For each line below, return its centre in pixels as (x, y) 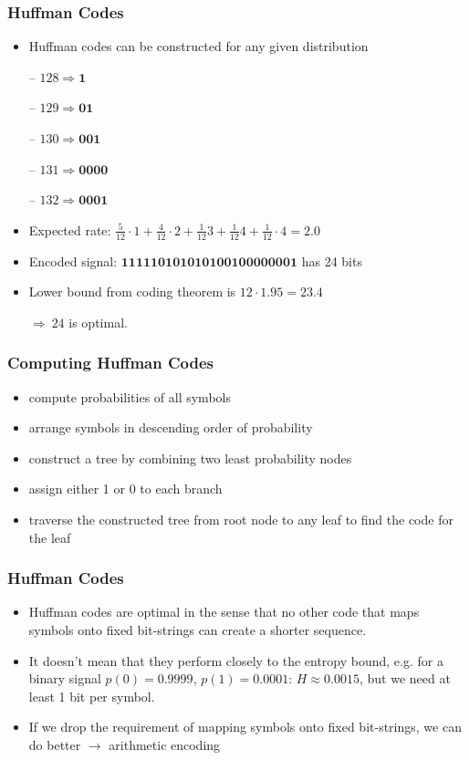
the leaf (50, 537)
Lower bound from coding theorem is (132, 292)
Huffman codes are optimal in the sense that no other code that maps (224, 612)
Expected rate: (70, 229)
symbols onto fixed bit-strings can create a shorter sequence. (198, 629)
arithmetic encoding (165, 744)
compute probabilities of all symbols (130, 396)
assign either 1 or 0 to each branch (125, 489)
